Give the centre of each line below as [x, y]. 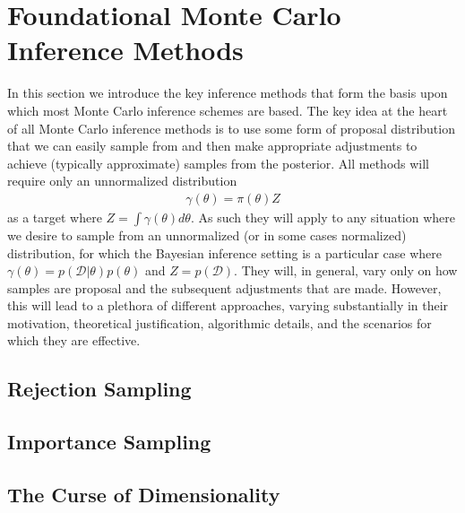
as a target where [55, 217]
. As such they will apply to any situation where [323, 217]
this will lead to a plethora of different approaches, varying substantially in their [228, 305]
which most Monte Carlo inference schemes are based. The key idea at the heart [228, 110]
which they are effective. [74, 340]
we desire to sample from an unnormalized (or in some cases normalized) [207, 235]
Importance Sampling [109, 442]
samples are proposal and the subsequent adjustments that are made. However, [224, 287]
